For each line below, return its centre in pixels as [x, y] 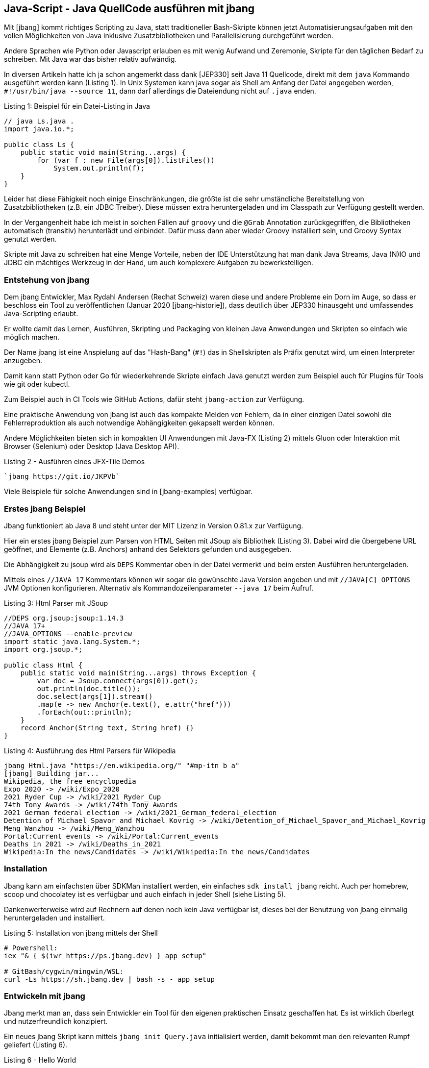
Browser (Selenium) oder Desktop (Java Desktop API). [92, 447]
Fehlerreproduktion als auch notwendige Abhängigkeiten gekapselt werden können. [139, 423]
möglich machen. [32, 337]
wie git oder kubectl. [37, 384]
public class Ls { [39, 145]
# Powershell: [31, 948]
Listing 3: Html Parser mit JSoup [56, 603]
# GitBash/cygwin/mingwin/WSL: [64, 971]
